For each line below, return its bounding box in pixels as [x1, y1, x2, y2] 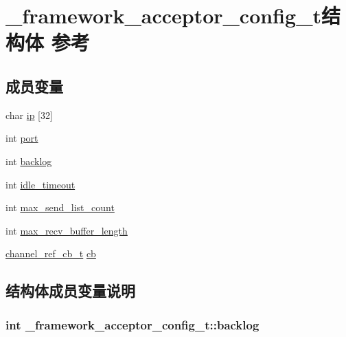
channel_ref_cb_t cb [5, 246, 96, 261]
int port [5, 131, 38, 145]
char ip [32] [5, 107, 53, 122]
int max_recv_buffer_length [5, 223, 128, 237]
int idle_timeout [5, 177, 76, 191]
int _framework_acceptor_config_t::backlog [5, 316, 259, 333]
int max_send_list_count [5, 200, 115, 215]
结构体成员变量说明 [5, 280, 135, 301]
